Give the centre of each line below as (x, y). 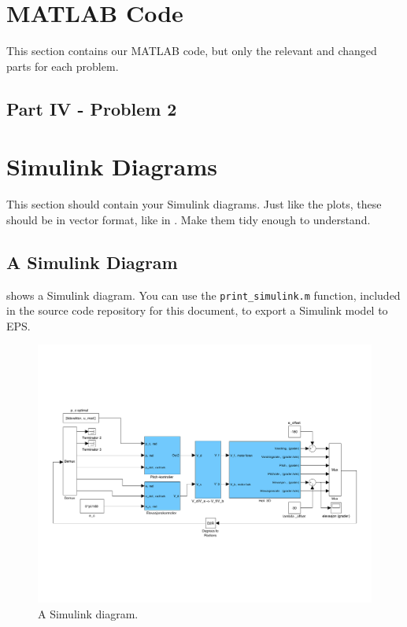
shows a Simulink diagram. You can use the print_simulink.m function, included (203, 295)
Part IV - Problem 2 (92, 108)
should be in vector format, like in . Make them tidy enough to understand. (189, 219)
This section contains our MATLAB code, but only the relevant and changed (192, 51)
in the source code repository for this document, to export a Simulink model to (197, 310)
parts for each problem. (63, 66)
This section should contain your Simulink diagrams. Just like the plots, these (194, 204)
